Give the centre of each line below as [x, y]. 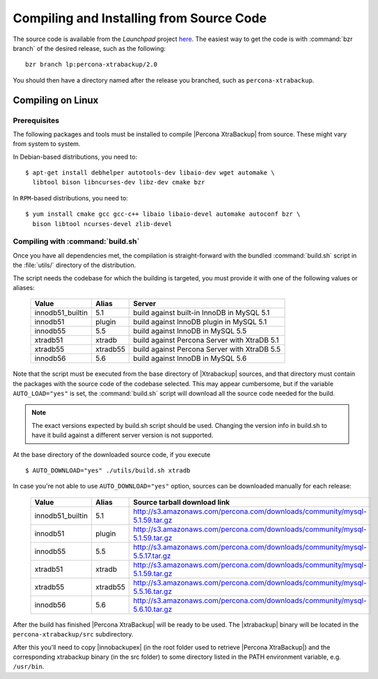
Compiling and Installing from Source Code [140, 18]
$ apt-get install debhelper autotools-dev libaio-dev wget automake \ [150, 173]
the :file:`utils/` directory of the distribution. [74, 265]
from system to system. [47, 144]
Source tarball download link [181, 502]
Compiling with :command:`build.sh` [76, 241]
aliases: [24, 287]
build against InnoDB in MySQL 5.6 [190, 358]
